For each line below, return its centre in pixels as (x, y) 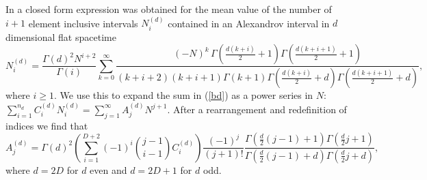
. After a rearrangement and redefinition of (257, 109)
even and (108, 169)
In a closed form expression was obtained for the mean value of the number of (169, 9)
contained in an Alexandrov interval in (249, 23)
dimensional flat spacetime (61, 36)
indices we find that (47, 125)
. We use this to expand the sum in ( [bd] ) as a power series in (183, 95)
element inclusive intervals (83, 23)
